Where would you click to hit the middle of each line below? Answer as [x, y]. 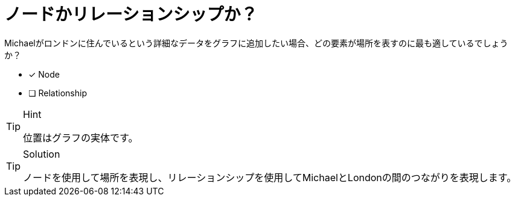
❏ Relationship [58, 93]
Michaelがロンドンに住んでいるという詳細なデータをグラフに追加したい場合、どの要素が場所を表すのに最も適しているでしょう [256, 43]
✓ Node [44, 74]
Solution [42, 154]
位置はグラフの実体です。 [81, 138]
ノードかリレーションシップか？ [131, 14]
